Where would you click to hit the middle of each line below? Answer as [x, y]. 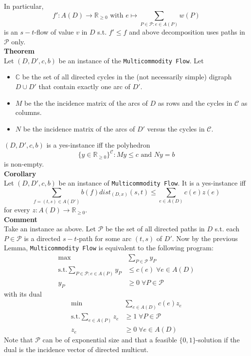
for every [17, 210]
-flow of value [54, 31]
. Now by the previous [205, 238]
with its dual [23, 293]
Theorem [19, 51]
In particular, [24, 6]
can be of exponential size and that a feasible [110, 340]
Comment [21, 219]
